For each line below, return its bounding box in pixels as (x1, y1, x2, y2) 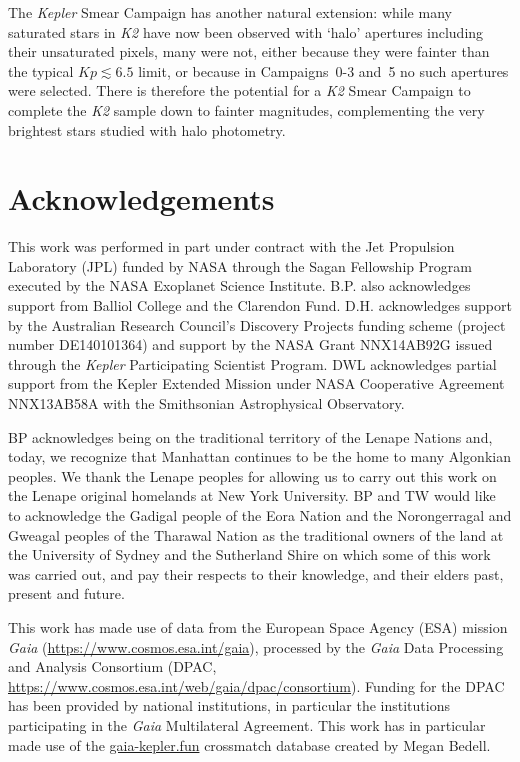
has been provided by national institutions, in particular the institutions (8, 695, 450, 716)
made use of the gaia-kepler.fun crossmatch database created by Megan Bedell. (8, 734, 491, 755)
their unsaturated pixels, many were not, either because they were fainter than (8, 41, 490, 62)
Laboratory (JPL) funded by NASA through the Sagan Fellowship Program (8, 255, 472, 276)
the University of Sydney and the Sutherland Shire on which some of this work (8, 544, 491, 565)
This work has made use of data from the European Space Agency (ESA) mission (8, 616, 508, 637)
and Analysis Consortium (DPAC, (8, 656, 217, 677)
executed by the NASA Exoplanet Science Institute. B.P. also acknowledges (8, 275, 471, 296)
